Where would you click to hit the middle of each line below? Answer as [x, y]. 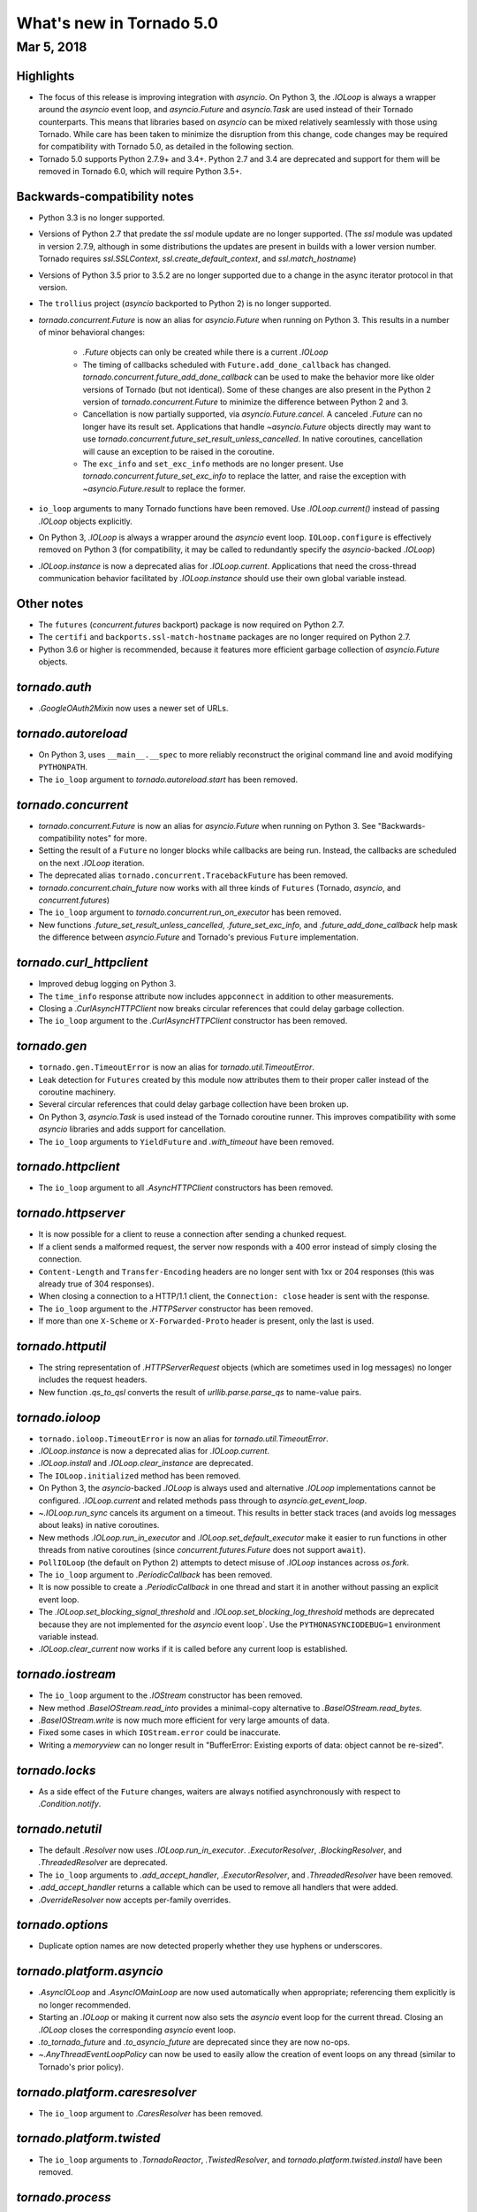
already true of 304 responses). [96, 1284]
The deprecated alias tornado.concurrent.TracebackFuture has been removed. [193, 875]
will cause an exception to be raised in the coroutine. [179, 451]
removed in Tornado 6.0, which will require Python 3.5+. [140, 172]
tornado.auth [54, 687]
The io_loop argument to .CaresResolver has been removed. [151, 2113]
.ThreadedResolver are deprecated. [103, 1863]
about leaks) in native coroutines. [99, 1525]
